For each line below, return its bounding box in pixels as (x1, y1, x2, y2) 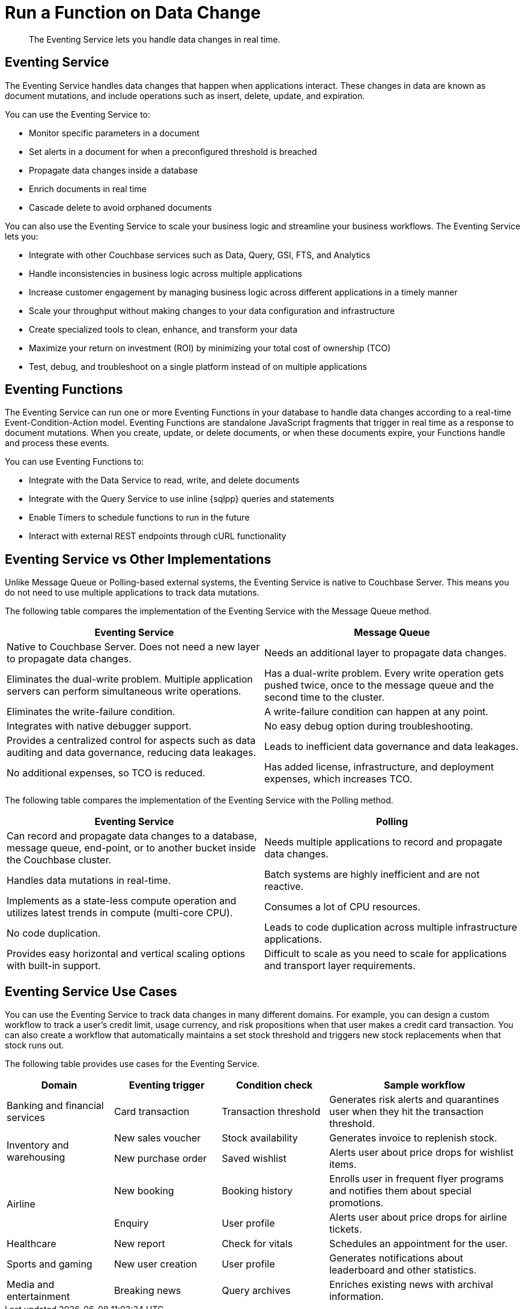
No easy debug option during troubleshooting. (264, 720, 473, 733)
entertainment (7, 1290, 70, 1303)
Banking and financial (7, 1099, 104, 1112)
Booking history (222, 1185, 293, 1197)
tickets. (329, 1223, 362, 1236)
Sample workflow (383, 1079, 466, 1092)
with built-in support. (7, 960, 101, 972)
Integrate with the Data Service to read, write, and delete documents (29, 475, 300, 486)
